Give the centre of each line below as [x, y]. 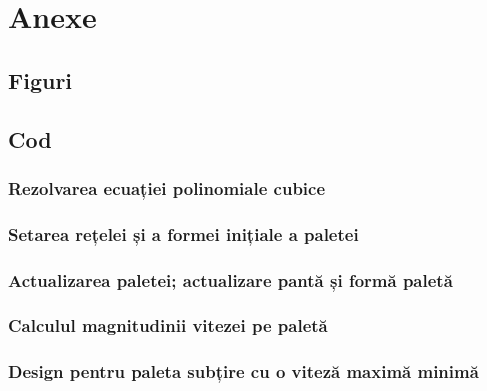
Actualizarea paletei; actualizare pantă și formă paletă [230, 279]
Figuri [40, 79]
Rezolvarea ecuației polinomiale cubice [167, 187]
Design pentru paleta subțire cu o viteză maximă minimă [243, 371]
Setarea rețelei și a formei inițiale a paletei [183, 233]
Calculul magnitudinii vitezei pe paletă [168, 325]
